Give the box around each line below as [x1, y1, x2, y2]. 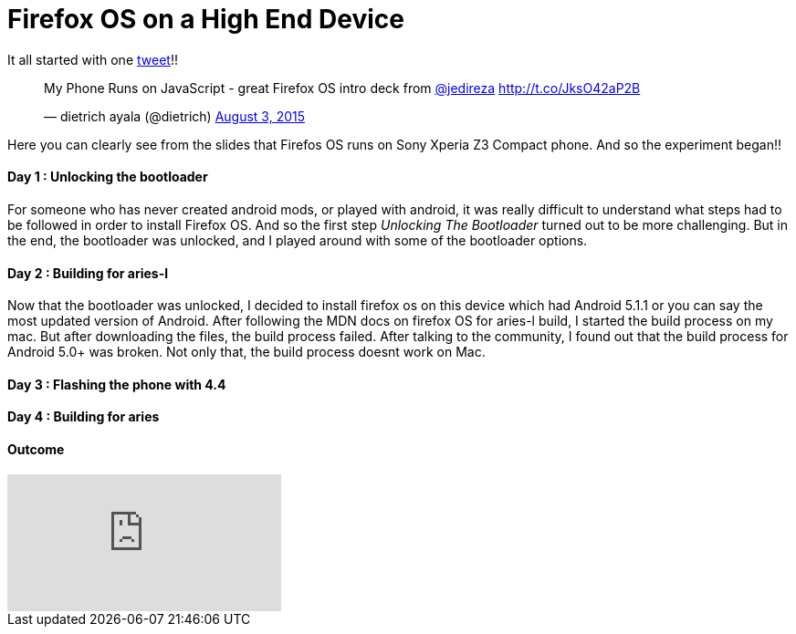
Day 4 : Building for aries [7, 409, 160, 425]
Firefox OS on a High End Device [7, 4, 405, 35]
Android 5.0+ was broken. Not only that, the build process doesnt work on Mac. [7, 344, 486, 360]
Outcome [7, 442, 65, 458]
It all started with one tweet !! [7, 51, 178, 68]
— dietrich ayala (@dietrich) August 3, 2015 [44, 108, 306, 124]
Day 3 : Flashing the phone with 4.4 [7, 376, 226, 392]
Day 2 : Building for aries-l [7, 265, 169, 281]
